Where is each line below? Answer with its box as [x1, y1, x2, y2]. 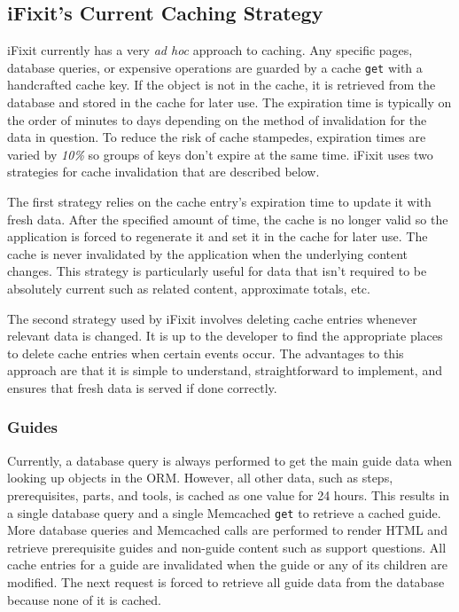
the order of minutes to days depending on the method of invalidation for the [7, 110, 427, 129]
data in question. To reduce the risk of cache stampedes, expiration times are [7, 128, 426, 146]
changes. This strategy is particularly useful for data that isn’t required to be [7, 262, 427, 280]
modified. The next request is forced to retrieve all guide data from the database [7, 572, 445, 591]
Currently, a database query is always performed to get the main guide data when [7, 451, 453, 469]
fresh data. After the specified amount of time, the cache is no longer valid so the [7, 209, 448, 228]
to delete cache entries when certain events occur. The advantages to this [7, 343, 404, 362]
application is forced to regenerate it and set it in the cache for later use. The [7, 227, 428, 246]
